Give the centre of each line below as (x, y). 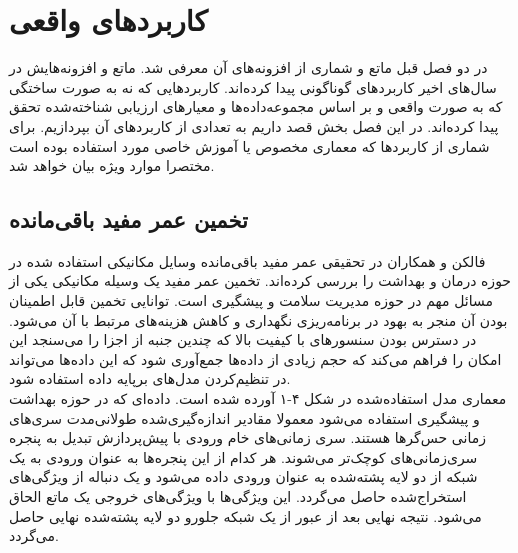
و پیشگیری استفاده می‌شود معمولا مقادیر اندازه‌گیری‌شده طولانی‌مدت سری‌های (244, 417)
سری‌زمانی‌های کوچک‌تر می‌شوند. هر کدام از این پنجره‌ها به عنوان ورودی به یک (243, 456)
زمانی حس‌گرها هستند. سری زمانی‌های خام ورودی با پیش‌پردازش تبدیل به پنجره (247, 437)
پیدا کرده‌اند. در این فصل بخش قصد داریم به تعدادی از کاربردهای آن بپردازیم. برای (254, 125)
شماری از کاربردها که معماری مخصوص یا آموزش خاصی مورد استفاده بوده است (249, 145)
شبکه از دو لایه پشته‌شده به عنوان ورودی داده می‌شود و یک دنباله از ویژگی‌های (243, 476)
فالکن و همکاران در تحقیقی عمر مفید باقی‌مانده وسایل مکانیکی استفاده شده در (247, 260)
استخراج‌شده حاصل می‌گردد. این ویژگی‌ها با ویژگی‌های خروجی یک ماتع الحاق (238, 496)
